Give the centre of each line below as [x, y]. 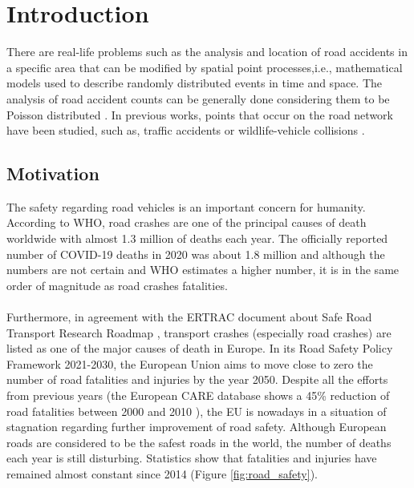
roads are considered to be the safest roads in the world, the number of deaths [199, 442]
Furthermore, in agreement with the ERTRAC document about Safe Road [189, 317]
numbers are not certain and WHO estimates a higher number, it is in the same [203, 270]
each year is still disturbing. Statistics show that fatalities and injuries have [192, 458]
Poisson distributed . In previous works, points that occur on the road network [200, 114]
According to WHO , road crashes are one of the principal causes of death [187, 222]
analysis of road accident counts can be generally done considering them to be [198, 98]
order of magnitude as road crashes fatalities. [117, 285]
